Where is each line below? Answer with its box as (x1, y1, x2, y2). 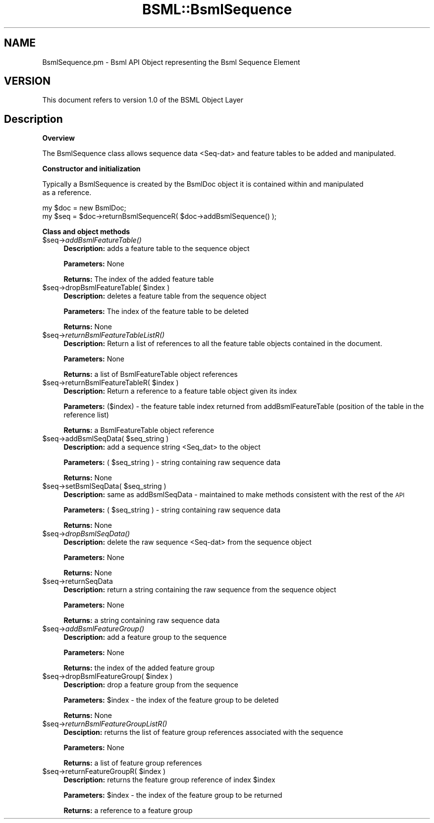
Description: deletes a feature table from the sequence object (63, 292, 267, 301)
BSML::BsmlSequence (142, 1, 292, 18)
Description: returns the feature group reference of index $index (63, 775, 275, 784)
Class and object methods (42, 227, 130, 236)
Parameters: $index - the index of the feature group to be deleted (63, 696, 279, 705)
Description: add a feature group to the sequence (63, 633, 227, 642)
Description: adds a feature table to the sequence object (63, 244, 250, 253)
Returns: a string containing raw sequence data (63, 616, 220, 625)
